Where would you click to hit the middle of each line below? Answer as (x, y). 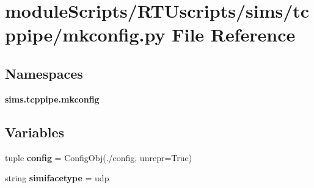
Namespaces (44, 73)
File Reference (234, 34)
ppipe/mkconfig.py (85, 34)
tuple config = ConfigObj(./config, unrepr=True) (99, 157)
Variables (35, 132)
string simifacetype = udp (57, 178)
